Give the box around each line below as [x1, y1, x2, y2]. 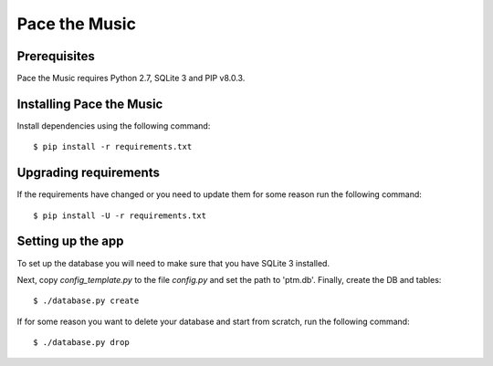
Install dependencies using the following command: [16, 120, 211, 131]
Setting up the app [16, 234, 124, 249]
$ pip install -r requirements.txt [33, 141, 193, 152]
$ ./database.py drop [33, 338, 130, 348]
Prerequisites [16, 48, 95, 64]
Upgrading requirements [16, 165, 160, 181]
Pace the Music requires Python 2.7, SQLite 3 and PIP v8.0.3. [16, 73, 246, 84]
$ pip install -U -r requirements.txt [33, 210, 207, 221]
